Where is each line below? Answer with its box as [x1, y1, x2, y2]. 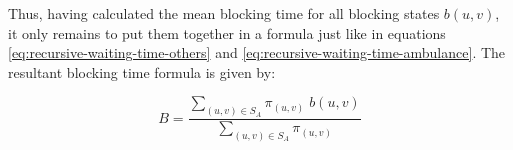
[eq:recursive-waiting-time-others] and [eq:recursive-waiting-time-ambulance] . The [8, 42, 506, 63]
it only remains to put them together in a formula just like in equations [8, 22, 446, 43]
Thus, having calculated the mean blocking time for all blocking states [8, 3, 440, 23]
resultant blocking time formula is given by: [8, 61, 276, 82]
